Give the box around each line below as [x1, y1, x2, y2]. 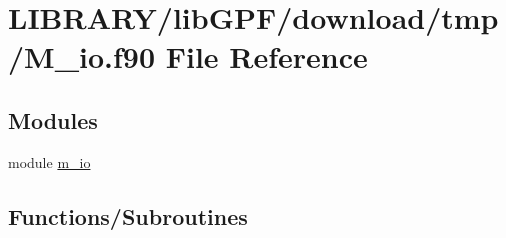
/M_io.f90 [8, 36, 156, 77]
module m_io [8, 151, 91, 172]
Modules [8, 104, 98, 135]
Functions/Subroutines [8, 200, 248, 231]
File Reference [165, 36, 368, 77]
